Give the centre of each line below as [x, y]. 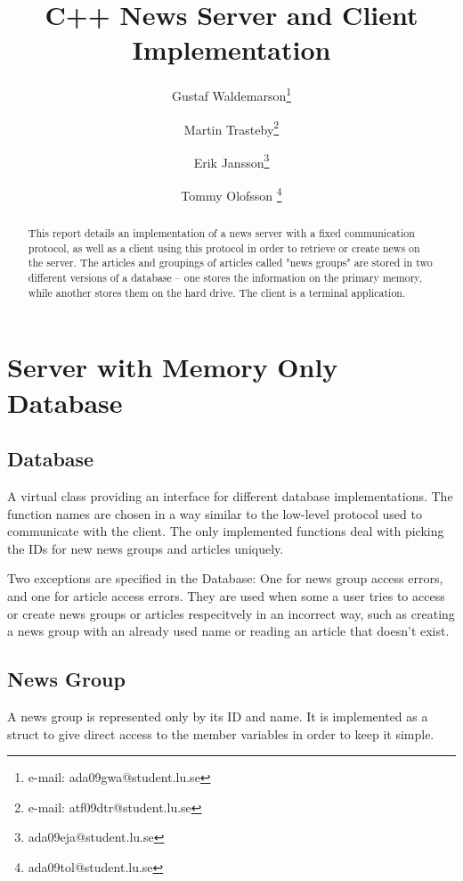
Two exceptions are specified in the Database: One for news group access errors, [225, 578]
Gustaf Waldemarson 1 [231, 94]
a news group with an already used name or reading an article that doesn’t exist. [228, 631]
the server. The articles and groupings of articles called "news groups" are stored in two [230, 263]
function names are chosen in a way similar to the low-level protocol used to [215, 513]
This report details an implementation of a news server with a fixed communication [221, 233]
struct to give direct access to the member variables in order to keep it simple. [221, 733]
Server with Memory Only [173, 367]
